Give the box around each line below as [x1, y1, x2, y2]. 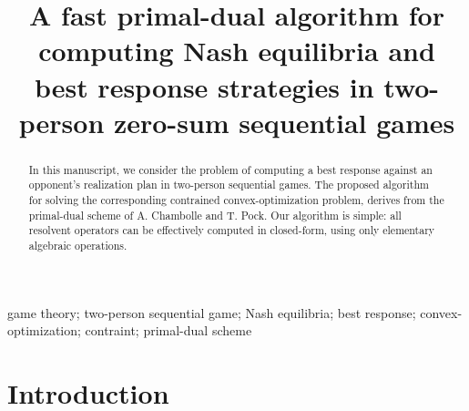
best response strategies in [34, 67, 374, 105]
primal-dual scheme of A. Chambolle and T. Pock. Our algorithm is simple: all [28, 207, 402, 222]
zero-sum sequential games [114, 103, 455, 140]
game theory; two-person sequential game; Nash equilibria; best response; [7, 303, 416, 322]
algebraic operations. [28, 238, 127, 253]
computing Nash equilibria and [38, 32, 435, 69]
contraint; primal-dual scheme [85, 321, 252, 340]
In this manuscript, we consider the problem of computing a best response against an [28, 161, 433, 177]
